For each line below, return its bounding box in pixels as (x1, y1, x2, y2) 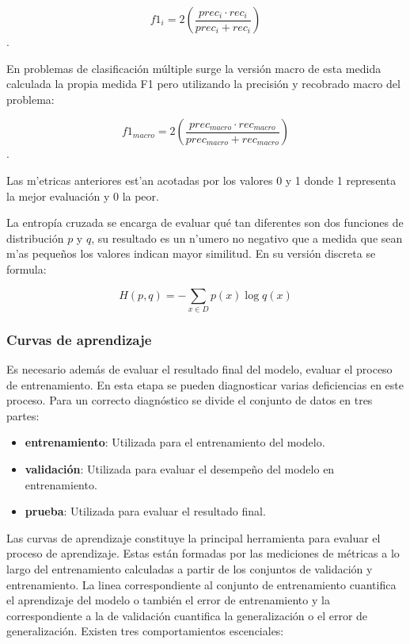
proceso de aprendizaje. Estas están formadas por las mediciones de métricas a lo (6, 545, 400, 562)
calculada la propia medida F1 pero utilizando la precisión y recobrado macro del (6, 75, 401, 92)
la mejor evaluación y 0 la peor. (6, 187, 159, 204)
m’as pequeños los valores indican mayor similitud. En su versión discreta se (6, 245, 376, 262)
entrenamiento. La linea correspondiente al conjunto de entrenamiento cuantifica (6, 576, 397, 592)
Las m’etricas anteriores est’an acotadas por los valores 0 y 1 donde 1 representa (6, 171, 397, 188)
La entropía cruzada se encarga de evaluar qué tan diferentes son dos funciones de (6, 214, 404, 231)
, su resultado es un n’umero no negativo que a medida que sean (91, 229, 403, 246)
